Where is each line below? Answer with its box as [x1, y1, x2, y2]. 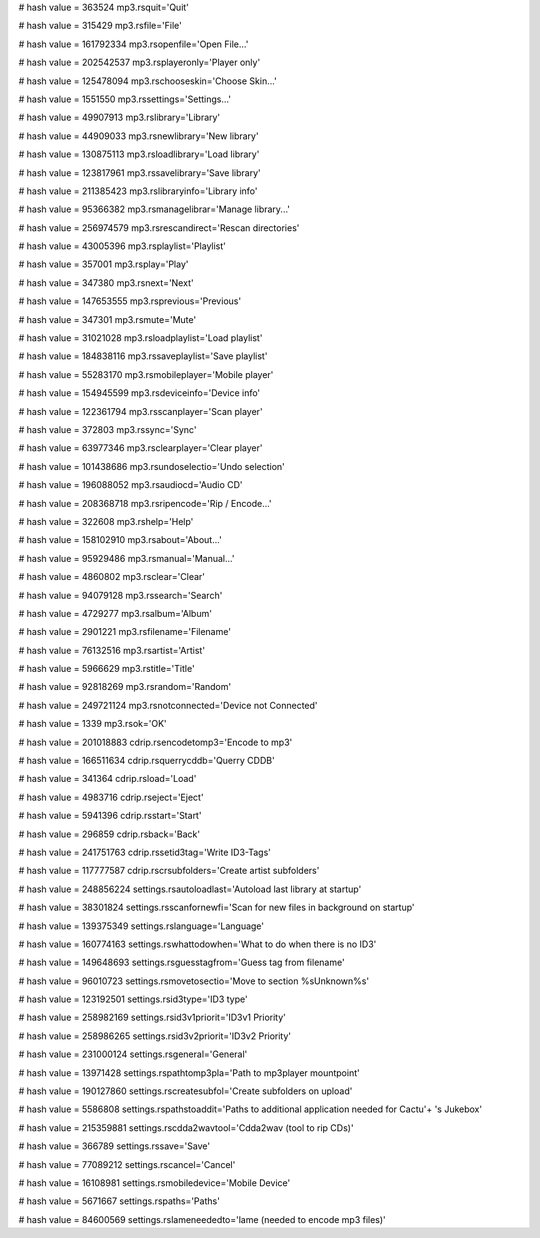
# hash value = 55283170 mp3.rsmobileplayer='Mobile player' [18, 368, 274, 380]
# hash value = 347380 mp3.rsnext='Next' [18, 276, 194, 289]
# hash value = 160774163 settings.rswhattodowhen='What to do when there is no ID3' [18, 938, 377, 950]
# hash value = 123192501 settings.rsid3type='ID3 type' [18, 993, 249, 1005]
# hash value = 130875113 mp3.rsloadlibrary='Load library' [18, 148, 260, 160]
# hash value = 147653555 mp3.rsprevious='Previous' [18, 295, 242, 307]
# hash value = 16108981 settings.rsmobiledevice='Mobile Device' [18, 1177, 291, 1189]
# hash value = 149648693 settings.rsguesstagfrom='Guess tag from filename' [18, 956, 345, 969]
